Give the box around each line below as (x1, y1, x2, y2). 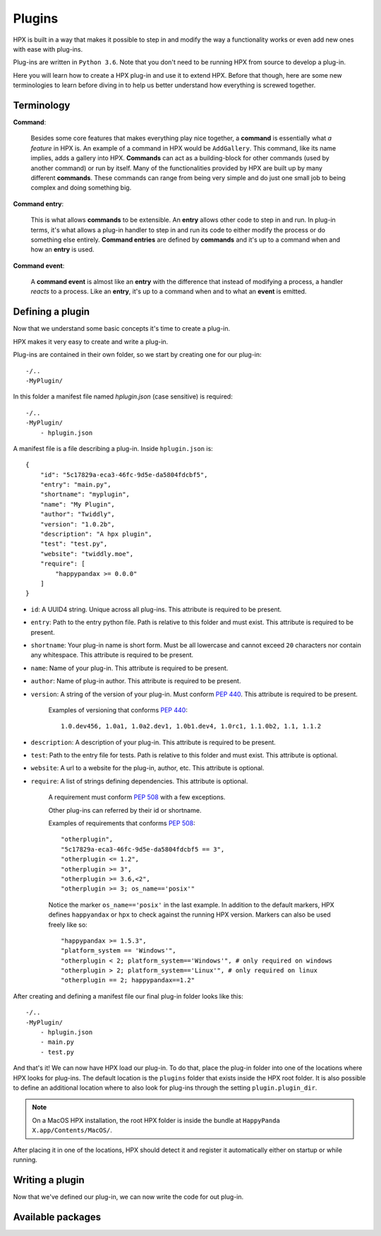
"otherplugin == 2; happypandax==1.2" (61, 976, 195, 984)
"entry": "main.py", (40, 481, 111, 489)
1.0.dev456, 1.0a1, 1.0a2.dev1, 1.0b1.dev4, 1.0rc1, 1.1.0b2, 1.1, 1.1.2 (61, 722, 322, 731)
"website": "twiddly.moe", (40, 550, 134, 558)
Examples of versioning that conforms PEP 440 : (48, 705, 188, 714)
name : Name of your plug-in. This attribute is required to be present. (30, 664, 229, 672)
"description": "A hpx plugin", (40, 530, 152, 538)
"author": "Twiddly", (40, 510, 116, 519)
